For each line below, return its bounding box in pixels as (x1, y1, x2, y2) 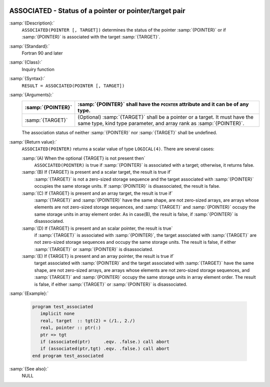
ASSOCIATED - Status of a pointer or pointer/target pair (9, 7, 185, 15)
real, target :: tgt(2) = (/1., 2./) (40, 318, 135, 323)
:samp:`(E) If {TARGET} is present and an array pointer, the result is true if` (21, 253, 174, 259)
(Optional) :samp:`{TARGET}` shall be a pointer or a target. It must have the (77, 114, 253, 121)
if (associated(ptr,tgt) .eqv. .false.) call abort (40, 346, 169, 351)
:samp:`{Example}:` (9, 290, 49, 296)
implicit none (40, 311, 75, 316)
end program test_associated (32, 353, 104, 358)
